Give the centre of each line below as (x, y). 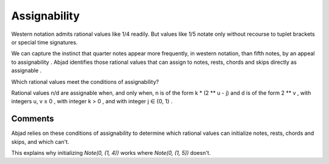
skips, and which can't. (40, 142)
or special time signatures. (44, 42)
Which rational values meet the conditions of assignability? (85, 81)
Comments (33, 119)
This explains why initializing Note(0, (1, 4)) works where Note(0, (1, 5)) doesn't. (111, 152)
